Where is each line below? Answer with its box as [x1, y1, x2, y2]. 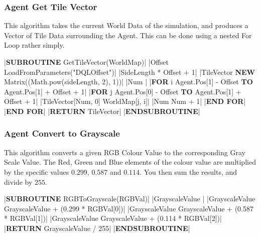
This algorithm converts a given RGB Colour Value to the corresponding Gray [4, 147, 245, 157]
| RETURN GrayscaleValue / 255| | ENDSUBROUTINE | [4, 222, 190, 233]
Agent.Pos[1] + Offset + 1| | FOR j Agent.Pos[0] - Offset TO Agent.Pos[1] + [4, 86, 241, 96]
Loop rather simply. [4, 40, 65, 50]
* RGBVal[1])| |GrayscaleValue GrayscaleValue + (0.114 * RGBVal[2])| [4, 213, 222, 223]
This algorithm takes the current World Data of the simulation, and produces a [4, 20, 248, 31]
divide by [4, 176, 33, 187]
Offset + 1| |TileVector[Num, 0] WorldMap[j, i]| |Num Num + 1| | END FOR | [4, 96, 246, 106]
